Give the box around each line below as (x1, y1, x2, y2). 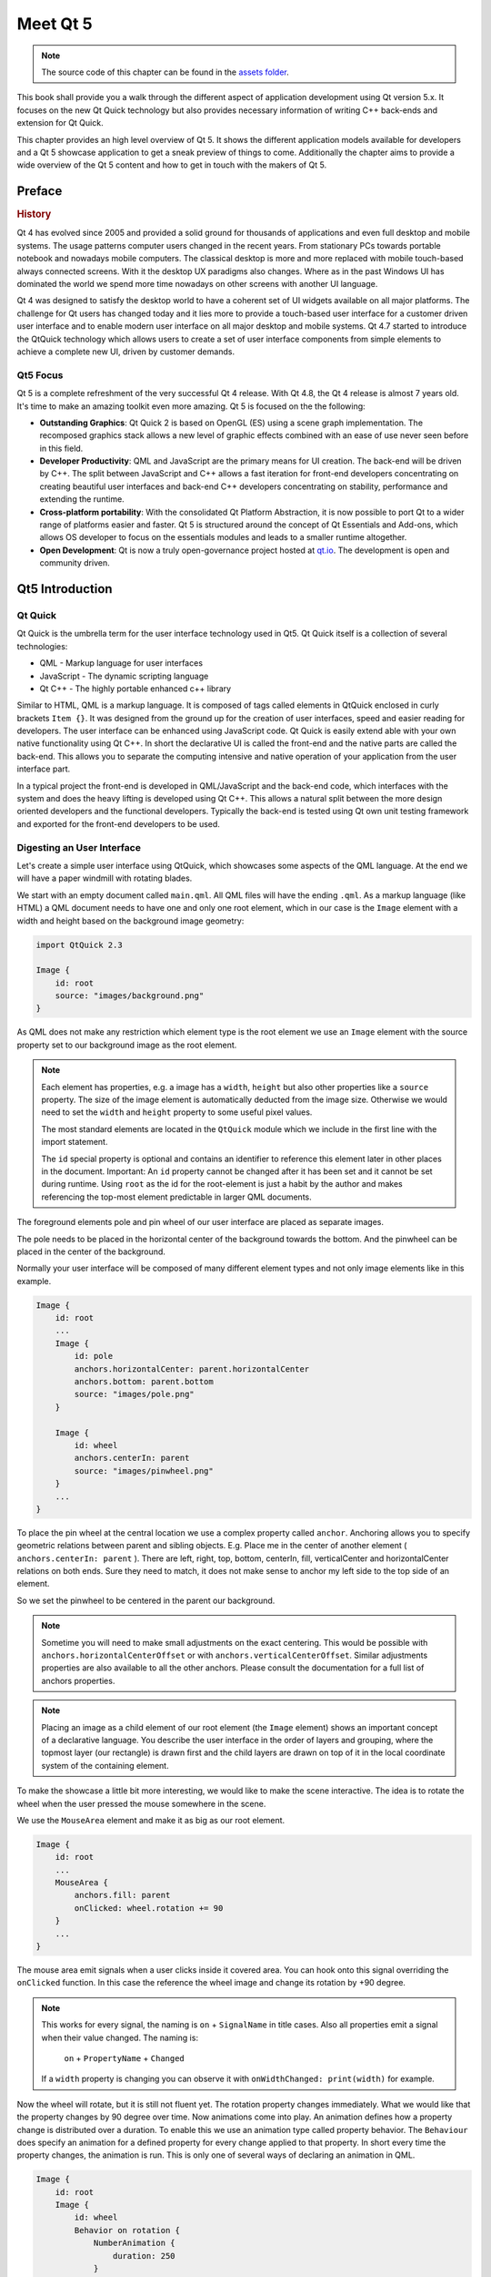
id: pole (74, 1351, 114, 1362)
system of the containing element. (41, 1760, 169, 1771)
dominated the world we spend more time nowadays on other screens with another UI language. (16, 279, 378, 290)
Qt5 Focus (16, 369, 64, 382)
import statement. (41, 1137, 108, 1148)
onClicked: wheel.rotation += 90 (74, 1903, 224, 1913)
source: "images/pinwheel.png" (74, 1465, 214, 1475)
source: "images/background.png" (55, 991, 205, 1001)
